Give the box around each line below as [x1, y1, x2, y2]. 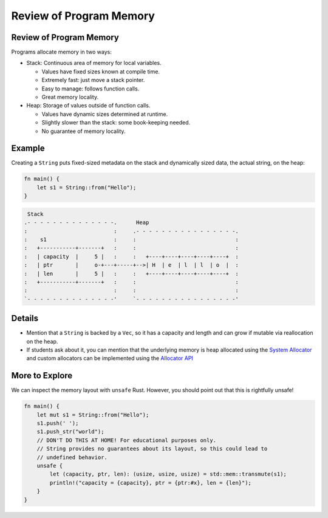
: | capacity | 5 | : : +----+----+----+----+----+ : [24, 253, 239, 260]
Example [11, 143, 45, 154]
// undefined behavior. [36, 454, 108, 461]
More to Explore [11, 370, 73, 381]
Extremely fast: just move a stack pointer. [41, 77, 145, 84]
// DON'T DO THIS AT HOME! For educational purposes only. [36, 437, 217, 443]
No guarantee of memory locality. [41, 128, 126, 135]
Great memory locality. [41, 94, 99, 101]
